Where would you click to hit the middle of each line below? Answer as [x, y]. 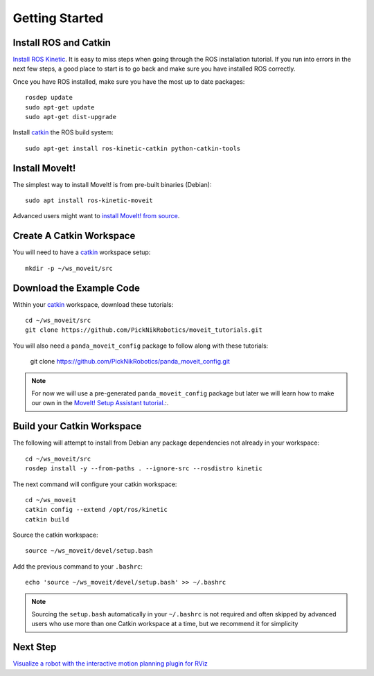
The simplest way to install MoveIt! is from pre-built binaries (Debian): [112, 184]
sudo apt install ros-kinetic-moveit [89, 201]
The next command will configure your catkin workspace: [95, 484]
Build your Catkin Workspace [77, 426]
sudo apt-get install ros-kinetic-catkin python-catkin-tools [133, 148]
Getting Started [58, 18]
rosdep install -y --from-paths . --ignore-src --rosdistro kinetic [144, 469]
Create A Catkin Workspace [74, 236]
